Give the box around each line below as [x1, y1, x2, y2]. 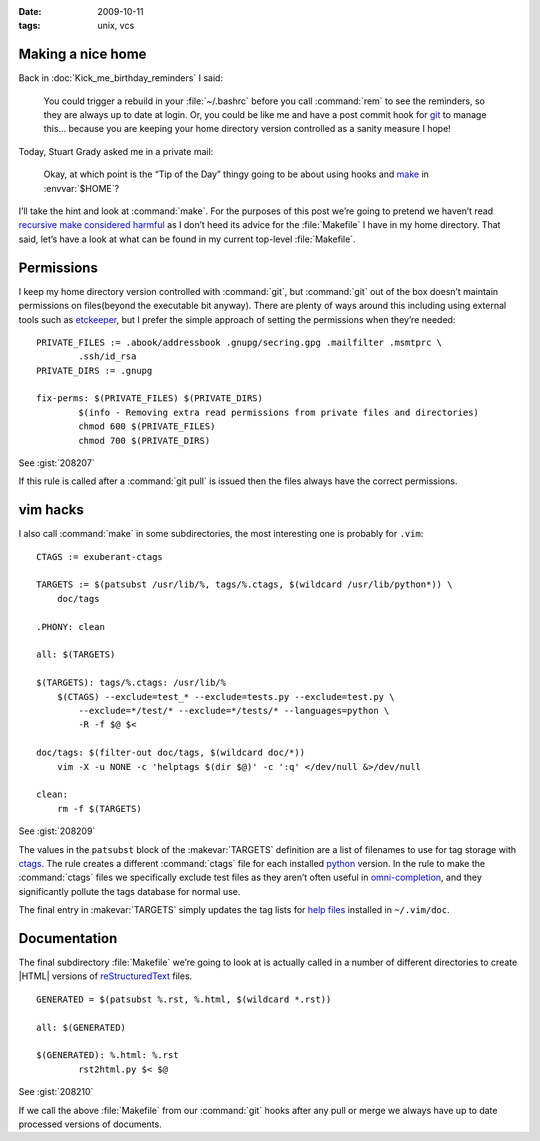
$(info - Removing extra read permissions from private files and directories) [78, 406, 480, 418]
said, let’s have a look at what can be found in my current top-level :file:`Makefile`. [18, 233, 356, 245]
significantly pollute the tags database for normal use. [18, 885, 241, 897]
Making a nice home [18, 46, 147, 63]
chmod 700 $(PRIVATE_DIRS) [78, 435, 211, 446]
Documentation [18, 930, 118, 947]
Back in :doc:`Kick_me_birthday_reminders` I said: [18, 72, 224, 84]
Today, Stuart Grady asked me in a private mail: [18, 145, 214, 157]
